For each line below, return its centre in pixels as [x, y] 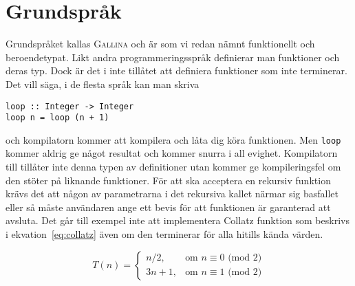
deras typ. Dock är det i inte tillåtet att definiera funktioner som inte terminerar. [176, 70]
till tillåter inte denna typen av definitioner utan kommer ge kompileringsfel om [173, 167]
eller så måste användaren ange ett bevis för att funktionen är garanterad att [168, 207]
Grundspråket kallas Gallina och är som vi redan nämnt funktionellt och [160, 44]
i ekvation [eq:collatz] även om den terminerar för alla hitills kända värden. [164, 234]
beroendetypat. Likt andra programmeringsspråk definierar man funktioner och [173, 57]
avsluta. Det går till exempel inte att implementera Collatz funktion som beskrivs [177, 220]
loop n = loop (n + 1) [57, 118]
